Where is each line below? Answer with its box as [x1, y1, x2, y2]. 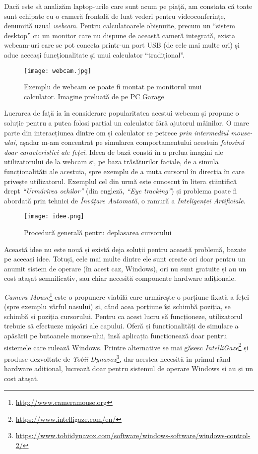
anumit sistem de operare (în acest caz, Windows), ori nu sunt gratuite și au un [4, 263, 247, 273]
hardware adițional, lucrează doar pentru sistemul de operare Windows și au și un [4, 363, 253, 374]
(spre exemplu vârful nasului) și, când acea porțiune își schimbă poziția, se [4, 301, 231, 312]
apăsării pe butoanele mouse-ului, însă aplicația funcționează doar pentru [4, 330, 227, 340]
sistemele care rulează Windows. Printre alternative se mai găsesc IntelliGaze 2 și [4, 340, 249, 352]
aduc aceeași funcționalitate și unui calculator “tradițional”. [4, 49, 185, 60]
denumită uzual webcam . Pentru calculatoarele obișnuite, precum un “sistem [4, 20, 235, 31]
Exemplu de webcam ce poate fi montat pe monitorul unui [24, 81, 202, 92]
